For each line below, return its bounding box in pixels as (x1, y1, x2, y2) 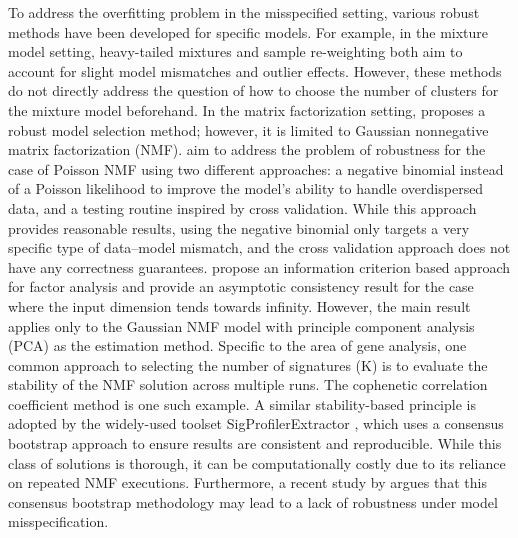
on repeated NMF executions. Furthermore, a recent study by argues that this (8, 472, 487, 493)
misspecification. (8, 511, 109, 532)
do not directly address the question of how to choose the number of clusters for (8, 80, 499, 101)
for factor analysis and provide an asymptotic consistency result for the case (8, 276, 474, 297)
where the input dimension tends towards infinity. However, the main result (8, 295, 471, 316)
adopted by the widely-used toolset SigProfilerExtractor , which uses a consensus (8, 413, 504, 434)
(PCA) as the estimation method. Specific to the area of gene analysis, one (8, 335, 467, 356)
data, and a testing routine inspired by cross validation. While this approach (8, 197, 477, 218)
